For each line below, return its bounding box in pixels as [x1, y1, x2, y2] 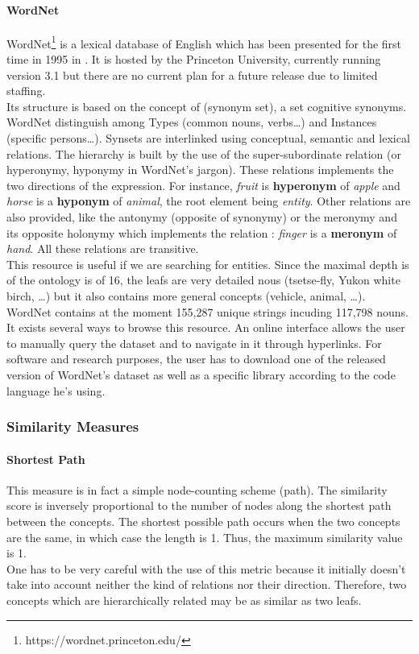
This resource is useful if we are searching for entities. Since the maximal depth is [6, 255, 409, 272]
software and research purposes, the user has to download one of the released [6, 350, 386, 367]
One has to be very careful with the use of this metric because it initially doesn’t [6, 560, 406, 577]
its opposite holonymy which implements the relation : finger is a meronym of [6, 224, 397, 241]
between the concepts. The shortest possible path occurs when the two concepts [6, 512, 400, 529]
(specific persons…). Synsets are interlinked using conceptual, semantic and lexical [6, 130, 410, 147]
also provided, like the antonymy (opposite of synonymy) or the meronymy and [6, 208, 397, 225]
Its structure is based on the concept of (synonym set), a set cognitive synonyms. [6, 97, 407, 114]
